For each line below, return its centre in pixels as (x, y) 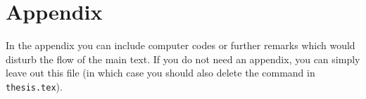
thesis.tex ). (34, 86)
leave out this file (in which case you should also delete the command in (160, 73)
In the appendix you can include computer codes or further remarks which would (181, 45)
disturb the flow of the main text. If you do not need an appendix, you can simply (183, 59)
